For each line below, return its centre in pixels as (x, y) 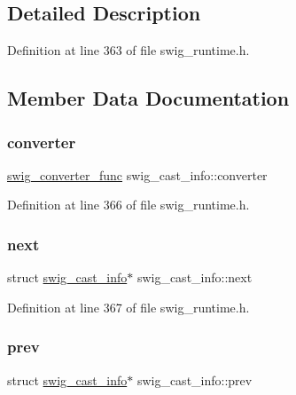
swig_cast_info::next (195, 277)
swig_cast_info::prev (195, 379)
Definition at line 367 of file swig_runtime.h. (129, 307)
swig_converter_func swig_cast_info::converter (137, 174)
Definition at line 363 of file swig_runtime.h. (129, 50)
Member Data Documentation (148, 98)
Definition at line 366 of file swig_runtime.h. (129, 205)
